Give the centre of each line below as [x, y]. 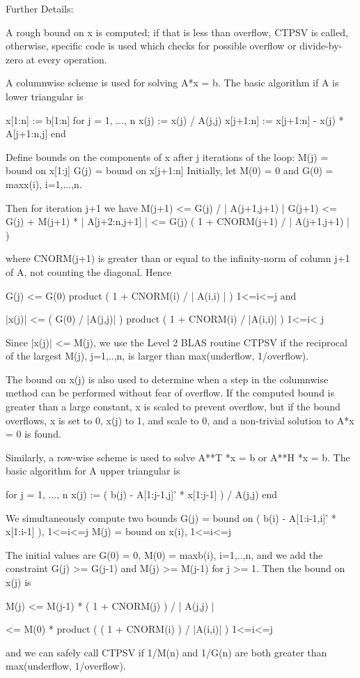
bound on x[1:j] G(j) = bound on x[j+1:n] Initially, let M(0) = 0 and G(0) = [170, 170]
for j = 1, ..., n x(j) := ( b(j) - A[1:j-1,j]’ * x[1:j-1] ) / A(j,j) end [142, 494]
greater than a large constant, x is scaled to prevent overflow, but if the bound [173, 407]
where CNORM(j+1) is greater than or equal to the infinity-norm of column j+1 [178, 258]
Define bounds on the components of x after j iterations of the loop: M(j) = [167, 156]
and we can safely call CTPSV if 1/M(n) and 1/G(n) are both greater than [166, 652]
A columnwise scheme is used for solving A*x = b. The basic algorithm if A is [172, 83]
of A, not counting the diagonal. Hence [89, 271]
